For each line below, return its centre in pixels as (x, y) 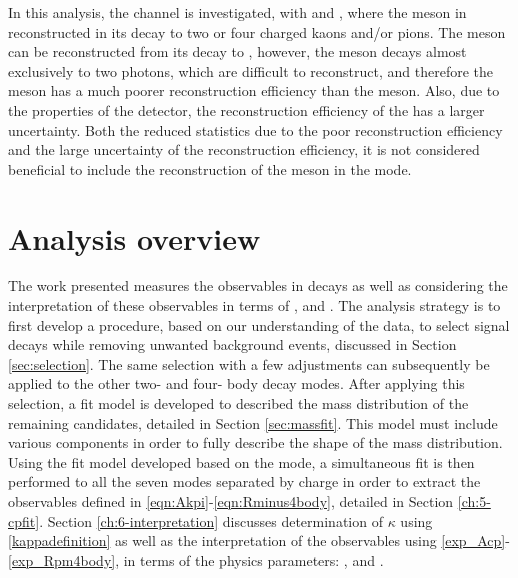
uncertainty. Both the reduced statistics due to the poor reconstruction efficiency (255, 129)
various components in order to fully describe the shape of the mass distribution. (255, 442)
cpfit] (24, 520)
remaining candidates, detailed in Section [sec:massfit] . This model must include (253, 422)
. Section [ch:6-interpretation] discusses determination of (211, 520)
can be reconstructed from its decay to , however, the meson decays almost (237, 51)
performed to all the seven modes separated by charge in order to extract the (244, 481)
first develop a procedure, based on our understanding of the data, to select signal (259, 324)
